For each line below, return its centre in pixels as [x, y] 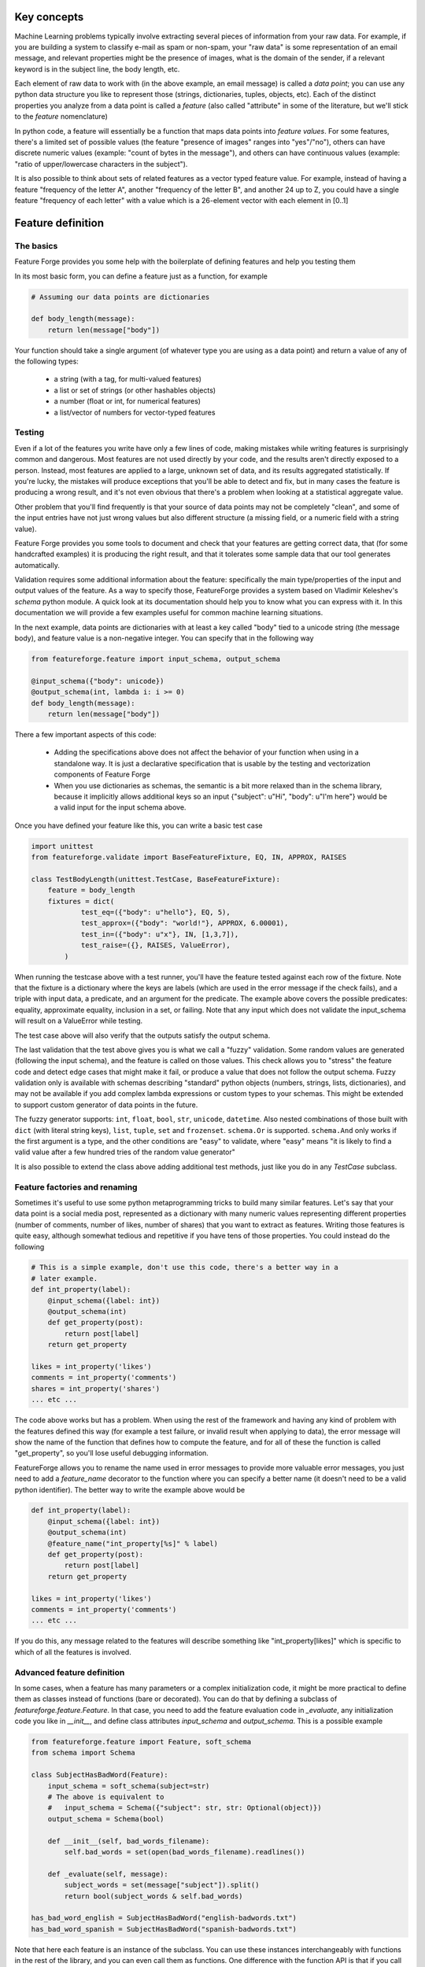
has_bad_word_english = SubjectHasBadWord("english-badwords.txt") [164, 1918]
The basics [36, 245]
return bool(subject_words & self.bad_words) [153, 1896]
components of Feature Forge [102, 774]
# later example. [65, 1278]
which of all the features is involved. [73, 1651]
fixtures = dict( [81, 901]
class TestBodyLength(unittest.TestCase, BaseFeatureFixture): [156, 879]
